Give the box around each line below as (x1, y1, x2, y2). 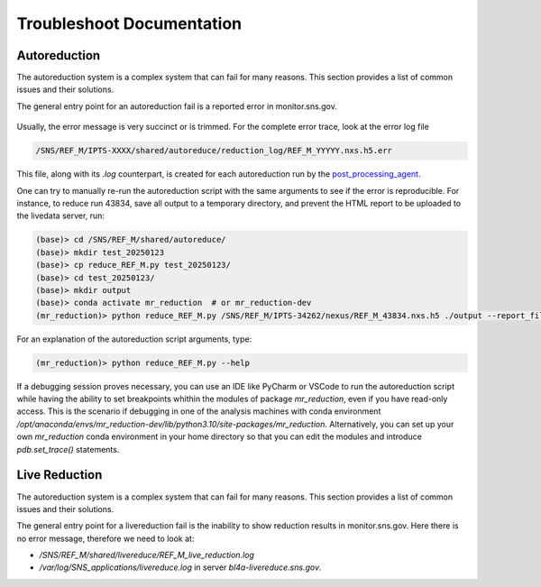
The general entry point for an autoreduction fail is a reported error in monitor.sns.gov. (16, 100, 337, 112)
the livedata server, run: (16, 210, 105, 221)
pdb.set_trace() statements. (16, 444, 120, 454)
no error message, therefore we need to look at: (16, 533, 195, 544)
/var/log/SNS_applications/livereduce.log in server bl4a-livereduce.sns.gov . (39, 562, 322, 573)
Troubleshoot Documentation (16, 14, 243, 33)
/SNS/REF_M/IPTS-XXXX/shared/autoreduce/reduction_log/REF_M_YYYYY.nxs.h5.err (35, 145, 392, 156)
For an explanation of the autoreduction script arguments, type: (16, 334, 252, 344)
